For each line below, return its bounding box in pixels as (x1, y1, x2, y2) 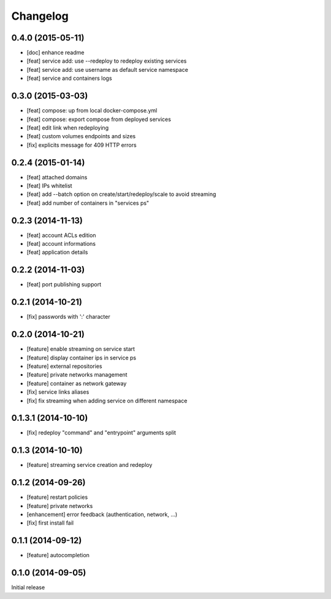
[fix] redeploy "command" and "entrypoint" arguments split (26, 429, 177, 436)
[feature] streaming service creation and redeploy (26, 461, 153, 469)
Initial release (11, 584, 45, 591)
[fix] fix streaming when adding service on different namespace (26, 397, 188, 404)
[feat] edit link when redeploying (26, 123, 109, 131)
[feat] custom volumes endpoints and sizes (26, 133, 136, 140)
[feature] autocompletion (26, 552, 90, 559)
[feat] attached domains (26, 173, 88, 181)
